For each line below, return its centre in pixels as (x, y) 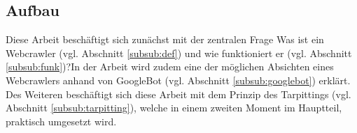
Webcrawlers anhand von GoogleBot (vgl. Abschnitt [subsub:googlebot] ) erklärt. (178, 80)
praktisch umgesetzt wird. (61, 121)
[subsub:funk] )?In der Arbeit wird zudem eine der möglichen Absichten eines (170, 66)
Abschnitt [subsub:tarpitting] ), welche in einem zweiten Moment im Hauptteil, (174, 108)
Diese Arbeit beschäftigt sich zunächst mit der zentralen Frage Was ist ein (165, 39)
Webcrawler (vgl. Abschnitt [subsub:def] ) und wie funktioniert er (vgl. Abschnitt (179, 53)
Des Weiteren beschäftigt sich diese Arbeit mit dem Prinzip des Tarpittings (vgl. (178, 94)
